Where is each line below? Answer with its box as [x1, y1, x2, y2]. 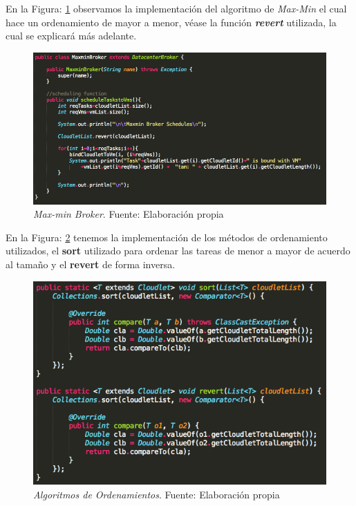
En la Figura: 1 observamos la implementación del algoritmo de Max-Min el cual [6, 1, 347, 15]
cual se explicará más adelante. [6, 28, 137, 43]
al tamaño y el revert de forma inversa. [6, 256, 176, 271]
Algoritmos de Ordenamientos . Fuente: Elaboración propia [33, 487, 280, 501]
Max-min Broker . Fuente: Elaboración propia [33, 207, 224, 221]
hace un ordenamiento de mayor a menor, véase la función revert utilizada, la [6, 15, 337, 29]
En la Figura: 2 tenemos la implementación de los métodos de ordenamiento [6, 229, 328, 244]
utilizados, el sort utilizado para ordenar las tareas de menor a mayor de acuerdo [6, 243, 350, 258]
